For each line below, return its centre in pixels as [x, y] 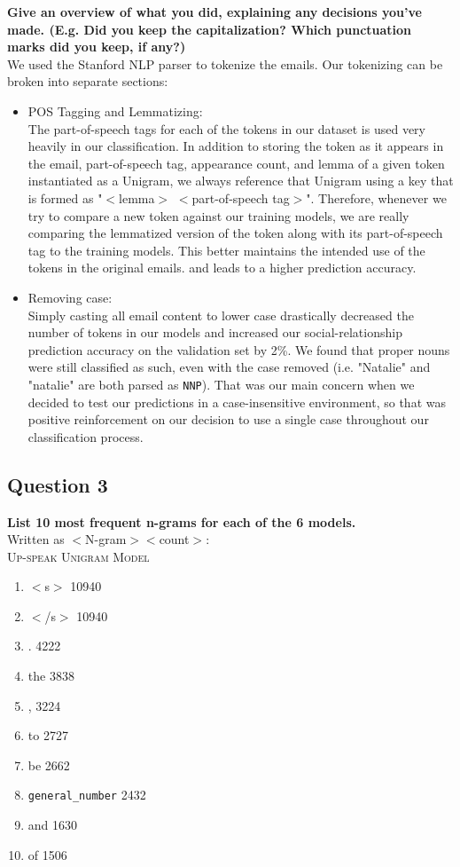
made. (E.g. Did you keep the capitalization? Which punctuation [210, 29]
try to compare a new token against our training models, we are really [218, 215]
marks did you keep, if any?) [97, 47]
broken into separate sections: [88, 81]
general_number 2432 [87, 795]
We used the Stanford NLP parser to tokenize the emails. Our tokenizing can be [225, 63]
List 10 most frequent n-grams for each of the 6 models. [182, 521]
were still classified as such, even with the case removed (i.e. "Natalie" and [229, 367]
